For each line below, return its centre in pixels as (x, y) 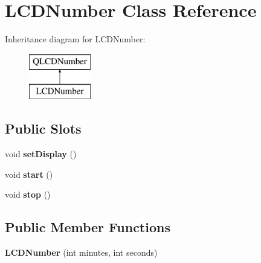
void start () (29, 174)
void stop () (28, 194)
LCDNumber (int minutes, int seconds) (81, 252)
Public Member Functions (88, 227)
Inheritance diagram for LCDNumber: (75, 39)
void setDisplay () (41, 154)
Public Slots (43, 128)
